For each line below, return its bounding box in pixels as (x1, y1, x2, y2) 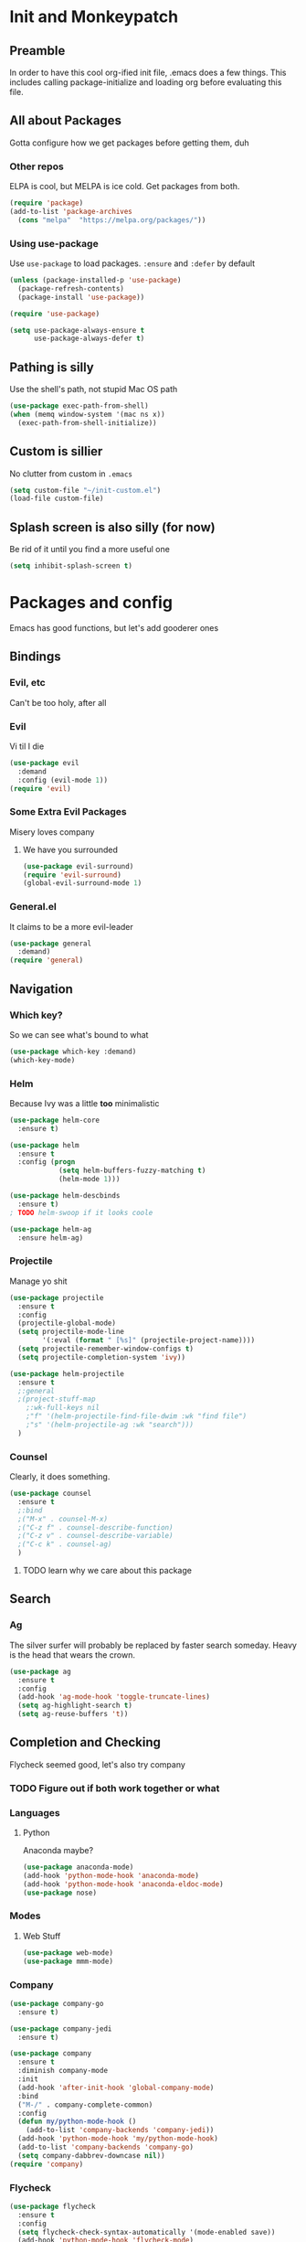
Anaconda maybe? (22, 1845, 94, 1856)
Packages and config (9, 593, 174, 614)
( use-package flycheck (9, 2202, 96, 2211)
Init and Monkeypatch (9, 6, 179, 27)
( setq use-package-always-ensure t (9, 326, 145, 335)
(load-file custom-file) (9, 494, 104, 504)
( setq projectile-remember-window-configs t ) (17, 1344, 195, 1354)
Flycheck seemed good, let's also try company (9, 1758, 185, 1770)
